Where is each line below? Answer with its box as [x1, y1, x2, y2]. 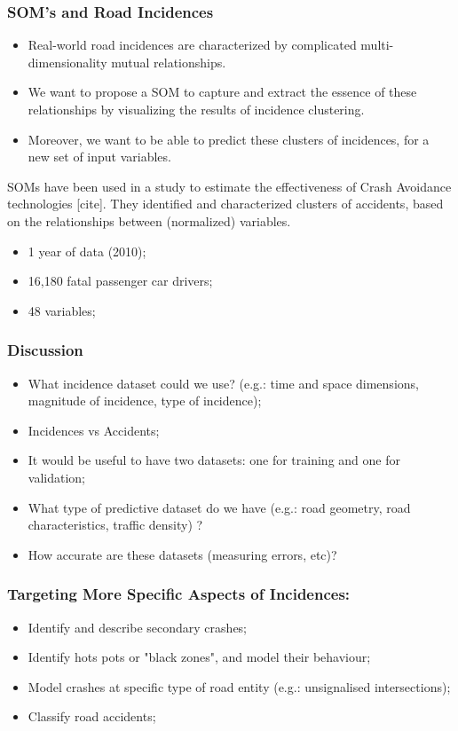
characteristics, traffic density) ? [28, 515, 203, 534]
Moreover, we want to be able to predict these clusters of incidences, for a [28, 130, 430, 148]
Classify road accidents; [28, 707, 156, 726]
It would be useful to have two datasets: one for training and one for [28, 451, 400, 469]
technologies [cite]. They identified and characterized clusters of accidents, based [7, 194, 444, 213]
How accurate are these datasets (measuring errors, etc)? [28, 545, 337, 563]
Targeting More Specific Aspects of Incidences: [7, 583, 351, 605]
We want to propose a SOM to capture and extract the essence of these [28, 83, 417, 101]
